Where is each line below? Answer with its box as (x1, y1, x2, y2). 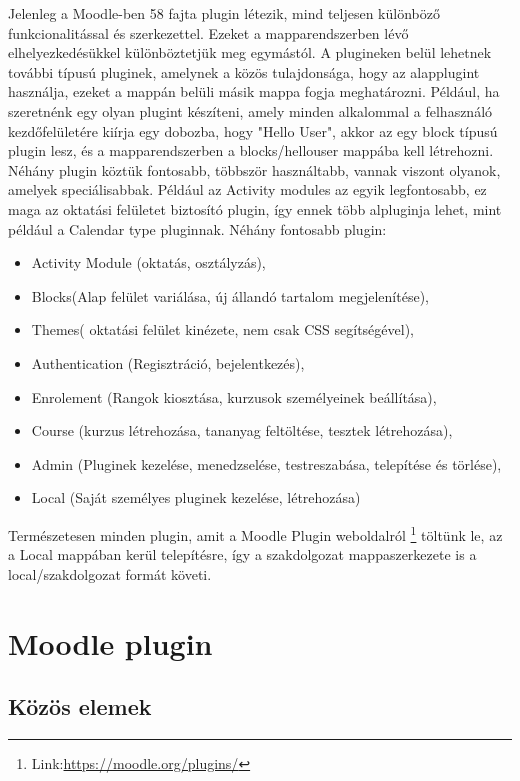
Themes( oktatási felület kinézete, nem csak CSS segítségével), (31, 319, 414, 340)
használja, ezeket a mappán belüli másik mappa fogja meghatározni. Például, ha (8, 81, 500, 102)
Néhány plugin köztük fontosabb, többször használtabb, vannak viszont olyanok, (8, 159, 501, 180)
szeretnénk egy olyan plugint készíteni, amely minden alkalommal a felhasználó (8, 100, 493, 121)
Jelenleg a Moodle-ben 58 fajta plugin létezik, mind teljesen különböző (8, 3, 440, 23)
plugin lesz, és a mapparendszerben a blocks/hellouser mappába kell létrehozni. (8, 140, 494, 161)
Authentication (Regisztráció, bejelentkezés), (31, 352, 305, 373)
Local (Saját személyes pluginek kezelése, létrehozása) (31, 487, 361, 508)
